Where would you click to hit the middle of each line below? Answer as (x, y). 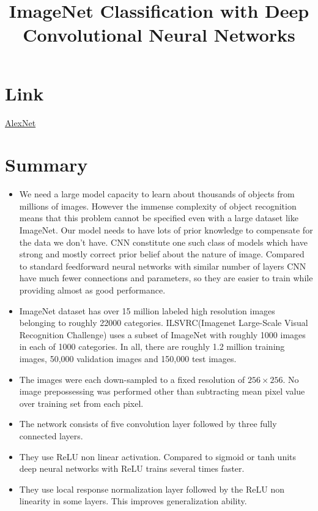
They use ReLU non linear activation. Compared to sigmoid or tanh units (158, 456)
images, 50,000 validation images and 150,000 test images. (128, 358)
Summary (46, 165)
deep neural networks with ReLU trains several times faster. (132, 468)
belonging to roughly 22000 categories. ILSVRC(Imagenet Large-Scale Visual (164, 323)
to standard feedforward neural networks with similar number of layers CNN (163, 266)
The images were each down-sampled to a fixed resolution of (132, 379)
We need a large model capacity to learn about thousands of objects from (157, 194)
